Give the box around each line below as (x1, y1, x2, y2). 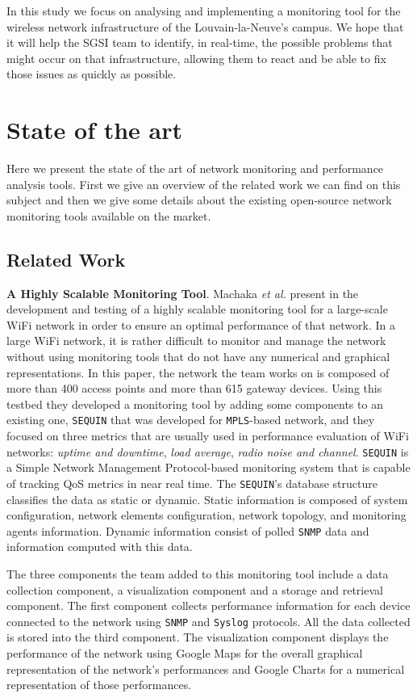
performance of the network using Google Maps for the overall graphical (6, 645, 363, 662)
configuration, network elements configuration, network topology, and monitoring (6, 507, 407, 523)
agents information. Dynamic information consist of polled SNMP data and (6, 522, 369, 539)
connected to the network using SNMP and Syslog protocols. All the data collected (6, 612, 411, 629)
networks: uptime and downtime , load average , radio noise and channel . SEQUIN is (6, 443, 409, 460)
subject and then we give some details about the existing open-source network (6, 191, 392, 208)
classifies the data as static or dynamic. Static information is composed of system (6, 490, 408, 507)
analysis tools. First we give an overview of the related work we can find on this (6, 175, 401, 192)
